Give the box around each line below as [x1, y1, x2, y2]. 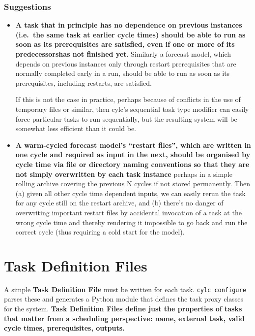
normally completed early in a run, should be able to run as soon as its [15, 68, 230, 78]
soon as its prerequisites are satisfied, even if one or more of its [15, 39, 235, 49]
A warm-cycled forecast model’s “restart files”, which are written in [15, 139, 251, 150]
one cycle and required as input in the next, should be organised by [15, 149, 251, 160]
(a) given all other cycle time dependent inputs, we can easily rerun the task [15, 188, 246, 198]
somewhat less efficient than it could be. [15, 123, 136, 134]
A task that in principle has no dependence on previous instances [15, 20, 242, 30]
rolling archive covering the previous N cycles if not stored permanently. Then [15, 178, 251, 189]
